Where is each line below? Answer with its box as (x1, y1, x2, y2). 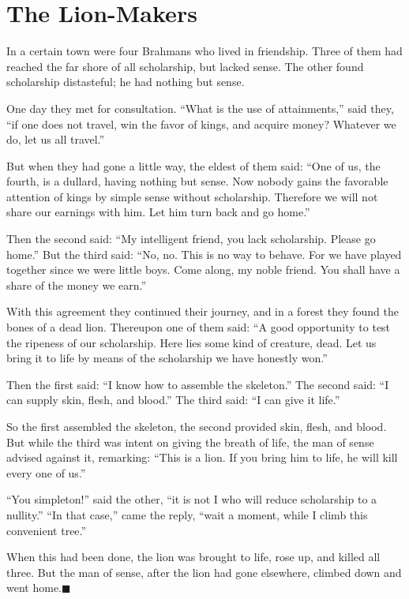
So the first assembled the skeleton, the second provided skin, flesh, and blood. (6, 418, 387, 434)
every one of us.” (6, 464, 86, 481)
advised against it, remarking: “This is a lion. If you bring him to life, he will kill (6, 449, 398, 466)
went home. (6, 579, 62, 596)
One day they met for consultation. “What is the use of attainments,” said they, (6, 99, 394, 116)
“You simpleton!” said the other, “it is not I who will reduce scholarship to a (6, 491, 377, 507)
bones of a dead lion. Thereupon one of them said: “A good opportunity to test (6, 319, 391, 335)
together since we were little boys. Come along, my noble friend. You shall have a (6, 261, 400, 278)
